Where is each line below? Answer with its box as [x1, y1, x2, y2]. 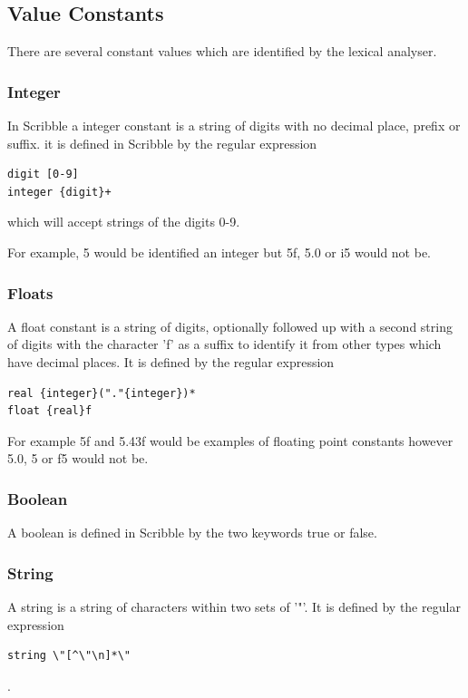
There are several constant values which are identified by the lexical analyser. [7, 42, 437, 61]
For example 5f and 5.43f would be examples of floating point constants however [7, 431, 453, 450]
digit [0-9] [7, 168, 79, 181]
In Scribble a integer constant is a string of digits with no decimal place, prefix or [7, 116, 461, 135]
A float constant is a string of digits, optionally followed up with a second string [7, 316, 453, 335]
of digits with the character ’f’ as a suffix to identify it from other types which [7, 334, 442, 354]
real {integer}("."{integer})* [7, 386, 196, 400]
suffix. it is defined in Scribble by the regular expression [7, 133, 317, 152]
